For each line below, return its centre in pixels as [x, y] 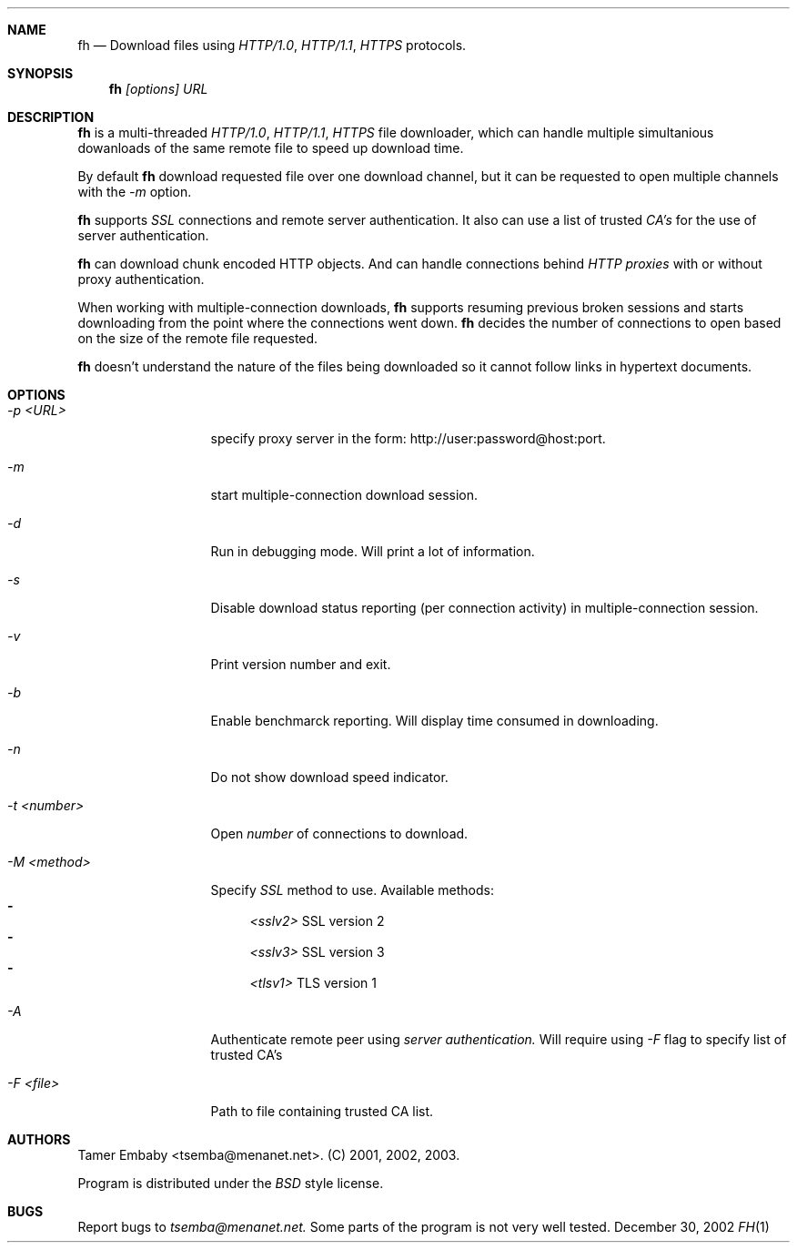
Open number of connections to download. [339, 833]
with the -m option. [135, 192]
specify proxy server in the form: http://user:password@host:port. [408, 438]
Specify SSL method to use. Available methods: [352, 890]
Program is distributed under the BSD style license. [231, 1183]
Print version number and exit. [301, 664]
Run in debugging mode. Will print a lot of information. [373, 551]
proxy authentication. [141, 279]
